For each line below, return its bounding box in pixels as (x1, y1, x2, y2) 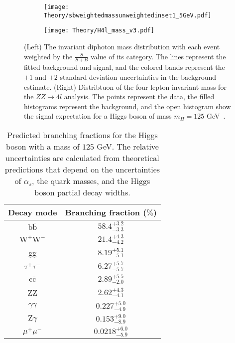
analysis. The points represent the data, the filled (64, 91, 215, 102)
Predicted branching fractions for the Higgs (7, 129, 158, 141)
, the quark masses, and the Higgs (32, 174, 150, 186)
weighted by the (24, 51, 73, 61)
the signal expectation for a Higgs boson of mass (24, 111, 172, 121)
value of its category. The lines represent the (91, 51, 226, 61)
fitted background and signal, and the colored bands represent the (24, 62, 225, 72)
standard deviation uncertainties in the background (60, 71, 217, 82)
